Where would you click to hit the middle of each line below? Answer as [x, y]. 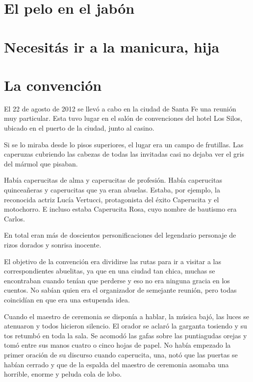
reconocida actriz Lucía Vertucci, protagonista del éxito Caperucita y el [112, 199]
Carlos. [14, 218]
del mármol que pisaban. [41, 163]
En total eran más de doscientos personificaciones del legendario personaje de [120, 235]
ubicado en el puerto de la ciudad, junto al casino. [79, 128]
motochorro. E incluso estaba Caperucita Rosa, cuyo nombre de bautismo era [120, 209]
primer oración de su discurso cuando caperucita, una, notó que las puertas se [121, 354]
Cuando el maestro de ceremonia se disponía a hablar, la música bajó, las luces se [126, 316]
